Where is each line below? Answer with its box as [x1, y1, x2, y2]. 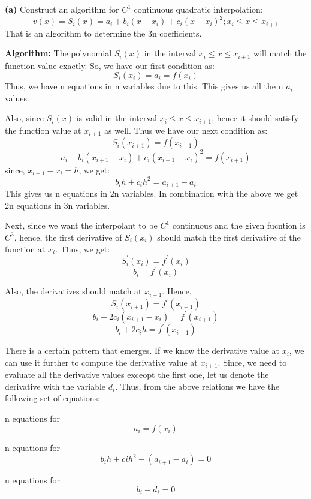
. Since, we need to [218, 356, 287, 368]
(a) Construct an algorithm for [5, 3, 119, 15]
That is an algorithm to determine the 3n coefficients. [5, 26, 202, 39]
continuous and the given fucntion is [172, 219, 306, 232]
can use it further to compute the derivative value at [5, 356, 198, 368]
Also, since [5, 112, 44, 124]
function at [5, 242, 46, 255]
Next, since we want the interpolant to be [5, 219, 158, 232]
